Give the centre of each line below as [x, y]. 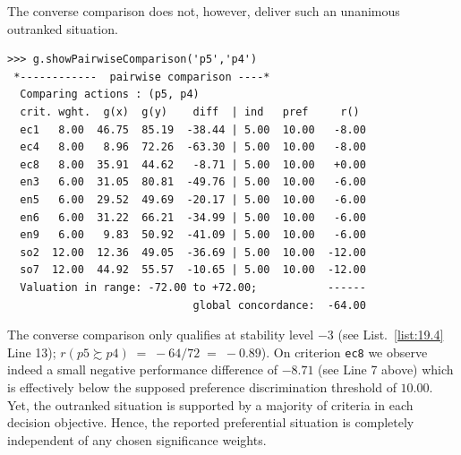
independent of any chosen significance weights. [137, 439]
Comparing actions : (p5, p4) [110, 94]
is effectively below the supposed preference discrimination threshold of [202, 386]
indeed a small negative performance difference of [142, 369]
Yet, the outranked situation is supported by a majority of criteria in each [210, 404]
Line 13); [32, 352]
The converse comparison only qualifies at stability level [161, 335]
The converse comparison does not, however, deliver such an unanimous [204, 11]
